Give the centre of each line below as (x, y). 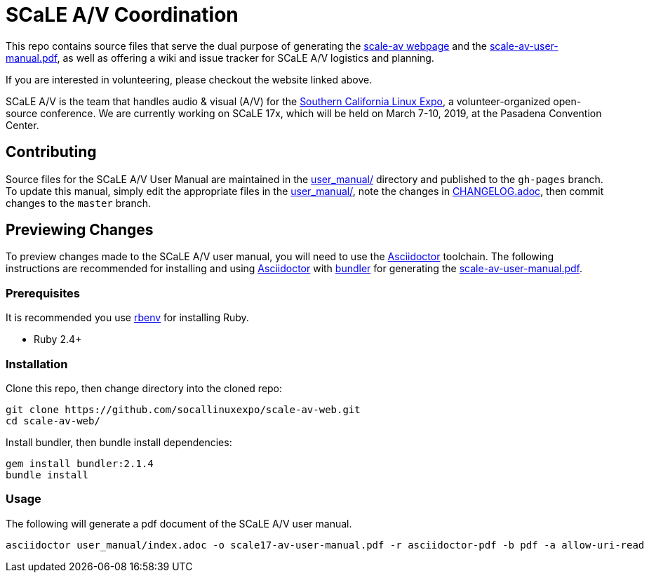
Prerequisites (43, 293)
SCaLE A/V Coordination (122, 15)
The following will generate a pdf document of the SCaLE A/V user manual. (179, 523)
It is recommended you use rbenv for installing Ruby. (127, 318)
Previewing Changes (80, 230)
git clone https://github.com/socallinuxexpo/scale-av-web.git (183, 409)
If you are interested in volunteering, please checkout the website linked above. (189, 79)
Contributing (51, 152)
